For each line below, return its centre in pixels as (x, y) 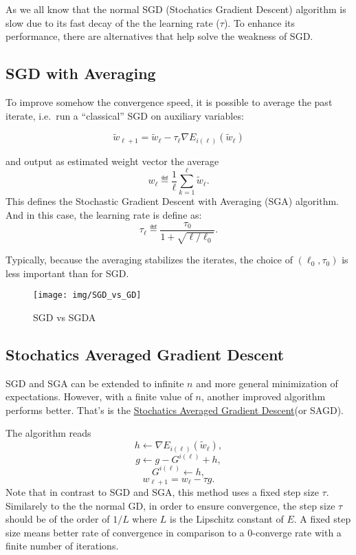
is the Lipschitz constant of (227, 519)
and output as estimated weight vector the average (112, 161)
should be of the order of (58, 519)
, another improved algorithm (264, 396)
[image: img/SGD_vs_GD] (87, 295)
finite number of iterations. (62, 546)
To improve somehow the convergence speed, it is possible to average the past (169, 101)
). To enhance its (259, 22)
